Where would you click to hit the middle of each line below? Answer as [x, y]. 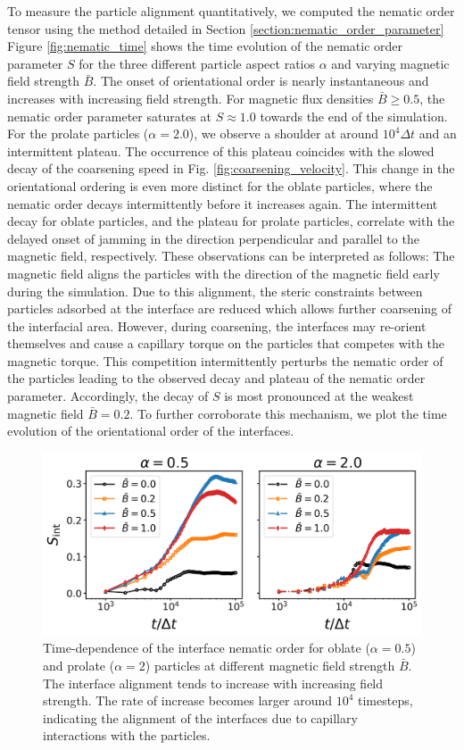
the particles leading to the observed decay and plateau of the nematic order [216, 378]
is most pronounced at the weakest [319, 396]
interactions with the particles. [127, 735]
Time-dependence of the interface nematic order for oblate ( [207, 648]
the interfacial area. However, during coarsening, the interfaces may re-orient [217, 325]
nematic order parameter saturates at [109, 116]
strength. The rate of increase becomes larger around [188, 700]
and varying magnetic [390, 63]
